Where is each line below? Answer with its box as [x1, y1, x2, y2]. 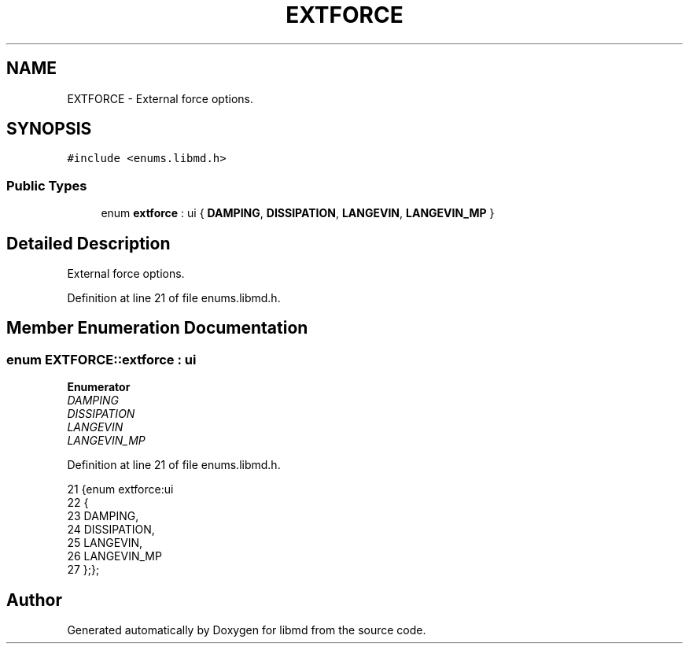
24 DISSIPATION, [67, 523, 155, 537]
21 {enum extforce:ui [67, 482, 174, 497]
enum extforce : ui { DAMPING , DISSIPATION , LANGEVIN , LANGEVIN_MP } [101, 206, 495, 220]
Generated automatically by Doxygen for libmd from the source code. [67, 623, 426, 637]
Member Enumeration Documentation [6, 318, 308, 338]
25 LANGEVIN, [67, 536, 143, 550]
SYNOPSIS [6, 119, 92, 139]
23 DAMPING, [67, 509, 139, 523]
